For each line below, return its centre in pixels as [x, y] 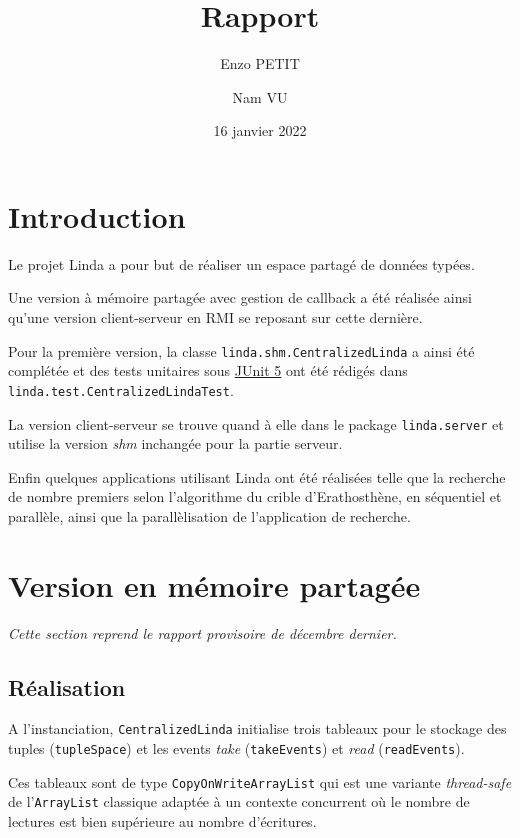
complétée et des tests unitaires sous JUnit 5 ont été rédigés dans [208, 370]
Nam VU [260, 96]
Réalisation [67, 686]
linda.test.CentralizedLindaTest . [121, 389]
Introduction [97, 215]
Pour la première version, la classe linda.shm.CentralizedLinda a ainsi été [241, 350]
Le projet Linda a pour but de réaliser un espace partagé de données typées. [241, 263]
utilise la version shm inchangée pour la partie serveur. [175, 443]
